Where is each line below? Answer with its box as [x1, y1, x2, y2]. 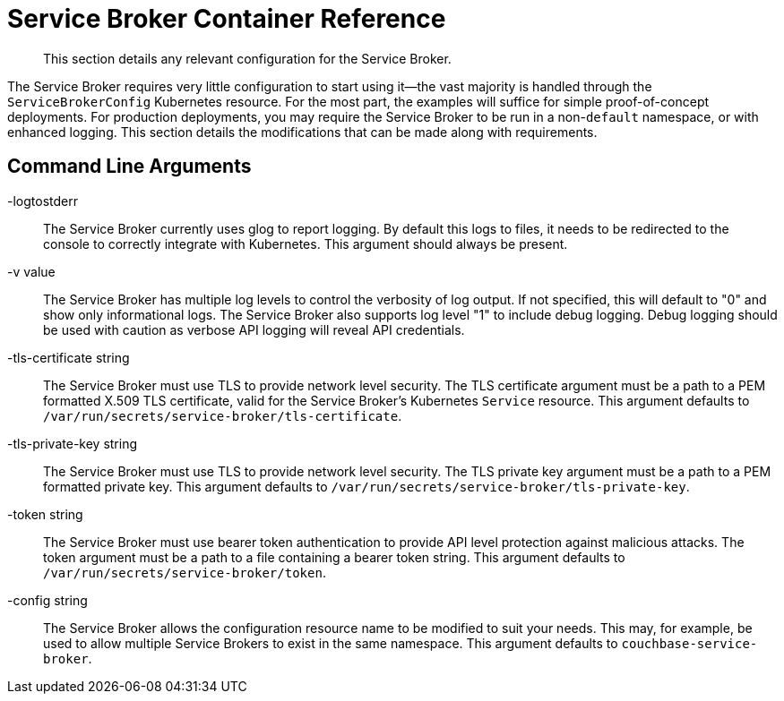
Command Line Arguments [7, 155, 252, 178]
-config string [7, 592, 88, 608]
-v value [7, 263, 56, 279]
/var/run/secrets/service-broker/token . [43, 564, 326, 580]
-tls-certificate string [7, 349, 130, 365]
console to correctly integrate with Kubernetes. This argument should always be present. [43, 235, 568, 252]
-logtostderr [7, 192, 78, 209]
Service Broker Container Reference [7, 4, 446, 34]
